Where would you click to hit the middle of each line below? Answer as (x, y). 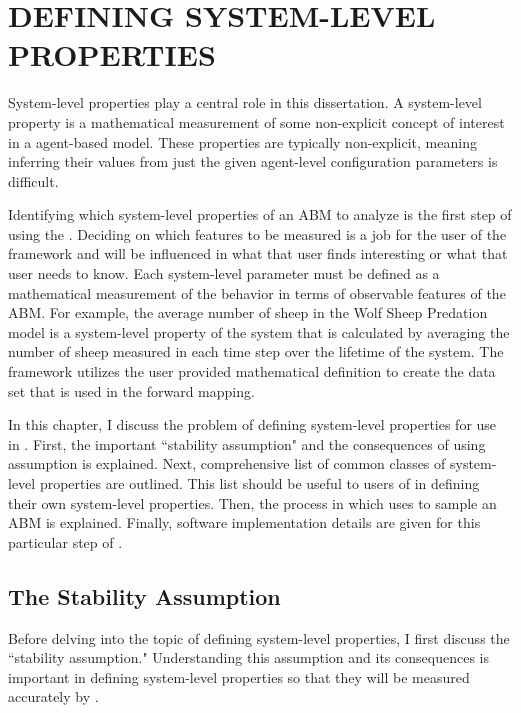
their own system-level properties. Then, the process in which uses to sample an (252, 502)
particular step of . (65, 541)
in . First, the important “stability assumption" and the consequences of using (247, 443)
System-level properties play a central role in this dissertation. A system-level (245, 102)
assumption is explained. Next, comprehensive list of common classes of (227, 463)
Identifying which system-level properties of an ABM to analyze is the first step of (260, 214)
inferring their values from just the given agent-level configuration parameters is (253, 161)
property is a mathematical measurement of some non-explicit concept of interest (256, 121)
